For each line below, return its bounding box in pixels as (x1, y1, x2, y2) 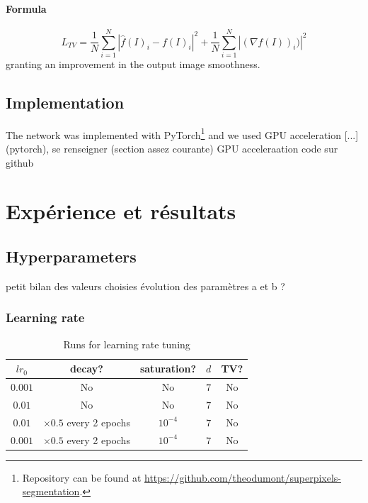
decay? (69, 361, 103, 376)
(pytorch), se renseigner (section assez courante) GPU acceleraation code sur (6, 140, 338, 155)
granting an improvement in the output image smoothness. (6, 56, 260, 71)
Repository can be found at (22, 470, 142, 485)
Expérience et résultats (6, 197, 236, 226)
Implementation (6, 91, 125, 113)
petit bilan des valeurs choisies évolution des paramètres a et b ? (6, 278, 285, 293)
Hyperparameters (6, 245, 137, 267)
